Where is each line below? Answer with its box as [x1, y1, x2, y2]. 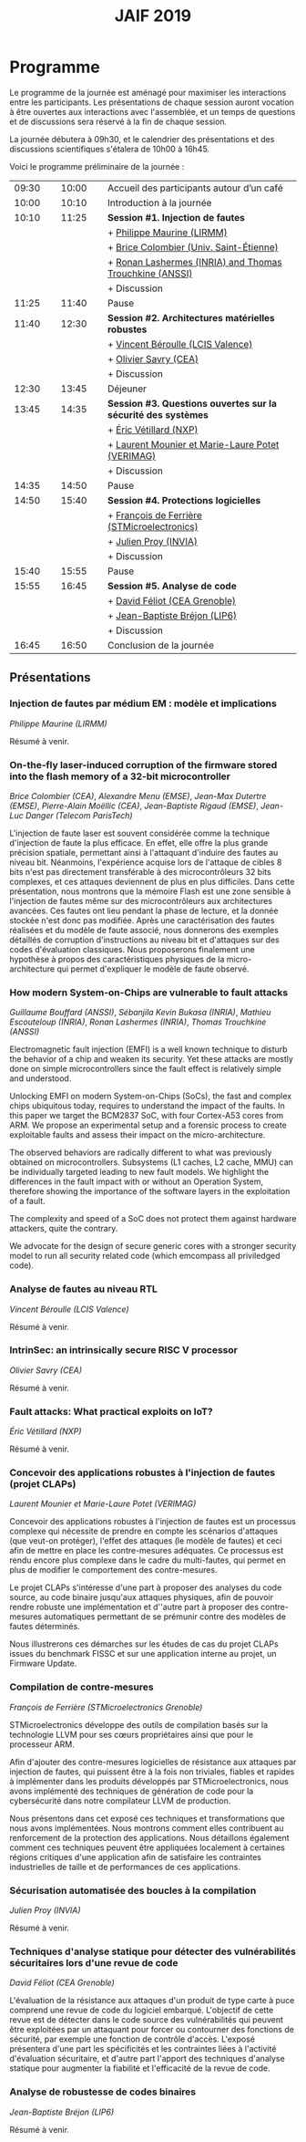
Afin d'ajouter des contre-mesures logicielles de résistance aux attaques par [9, 1756, 297, 1767]
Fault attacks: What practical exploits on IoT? [9, 1405, 213, 1418]
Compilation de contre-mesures [9, 1680, 154, 1693]
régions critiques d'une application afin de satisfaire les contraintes [9, 1851, 262, 1862]
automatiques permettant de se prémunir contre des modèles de [44, 1611, 287, 1622]
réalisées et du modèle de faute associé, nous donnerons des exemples [9, 924, 280, 935]
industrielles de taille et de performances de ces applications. [9, 1861, 241, 1872]
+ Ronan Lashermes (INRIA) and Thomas [107, 255, 282, 268]
